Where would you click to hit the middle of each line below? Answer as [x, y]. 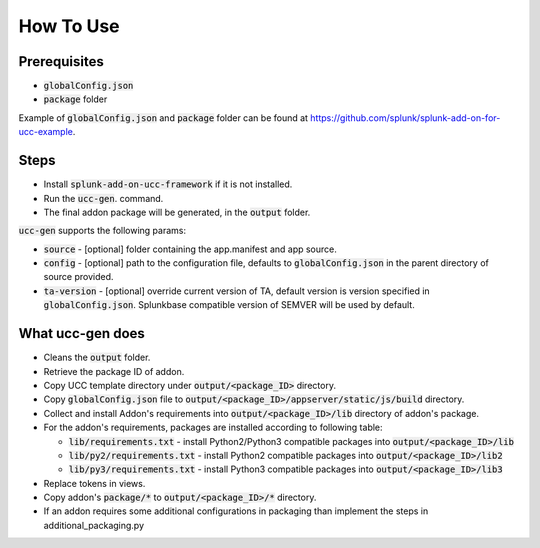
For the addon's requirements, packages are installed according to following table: [213, 427]
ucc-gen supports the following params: [102, 231]
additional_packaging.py [94, 525]
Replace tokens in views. [94, 483]
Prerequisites [61, 61]
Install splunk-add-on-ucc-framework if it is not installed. [168, 184]
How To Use [69, 26]
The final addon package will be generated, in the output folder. [177, 212]
